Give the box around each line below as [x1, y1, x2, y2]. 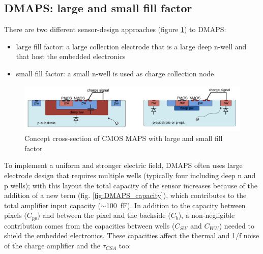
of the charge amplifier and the [4, 240, 101, 250]
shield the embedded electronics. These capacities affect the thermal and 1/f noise [4, 230, 259, 241]
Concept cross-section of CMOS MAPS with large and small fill [24, 133, 223, 144]
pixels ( [4, 210, 27, 220]
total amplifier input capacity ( [4, 200, 101, 210]
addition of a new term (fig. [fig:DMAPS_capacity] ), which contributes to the [4, 190, 247, 201]
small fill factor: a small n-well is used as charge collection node [16, 68, 214, 78]
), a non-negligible [178, 210, 235, 220]
